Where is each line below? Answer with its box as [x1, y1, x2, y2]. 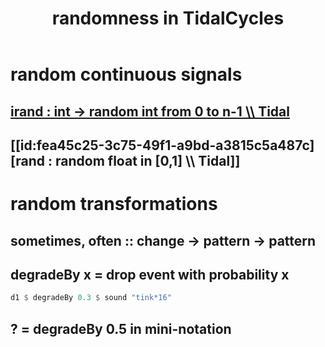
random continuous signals [10, 63, 243, 86]
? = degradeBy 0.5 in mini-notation [10, 320, 232, 337]
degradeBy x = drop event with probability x [10, 266, 290, 283]
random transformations [10, 193, 218, 216]
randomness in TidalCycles [51, 7, 285, 30]
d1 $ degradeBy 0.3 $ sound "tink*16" [10, 293, 172, 303]
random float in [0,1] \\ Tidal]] [55, 152, 241, 169]
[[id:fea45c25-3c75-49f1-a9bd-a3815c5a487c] [10, 137, 315, 154]
